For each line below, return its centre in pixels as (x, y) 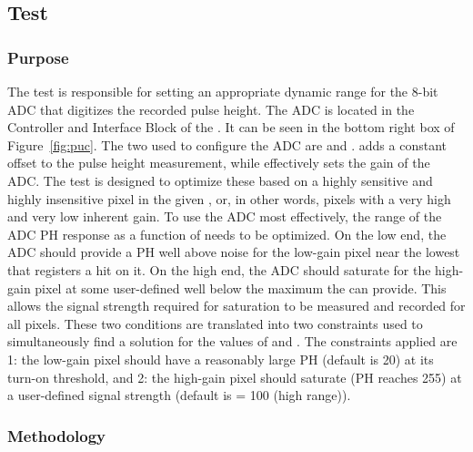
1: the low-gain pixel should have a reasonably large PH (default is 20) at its (221, 359)
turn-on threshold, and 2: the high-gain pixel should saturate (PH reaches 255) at (235, 377)
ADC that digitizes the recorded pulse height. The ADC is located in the (211, 109)
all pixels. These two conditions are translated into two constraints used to (215, 323)
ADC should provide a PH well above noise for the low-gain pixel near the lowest (234, 252)
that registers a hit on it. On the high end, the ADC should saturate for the (219, 269)
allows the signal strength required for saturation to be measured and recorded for (236, 306)
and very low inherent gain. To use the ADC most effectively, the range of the (225, 216)
